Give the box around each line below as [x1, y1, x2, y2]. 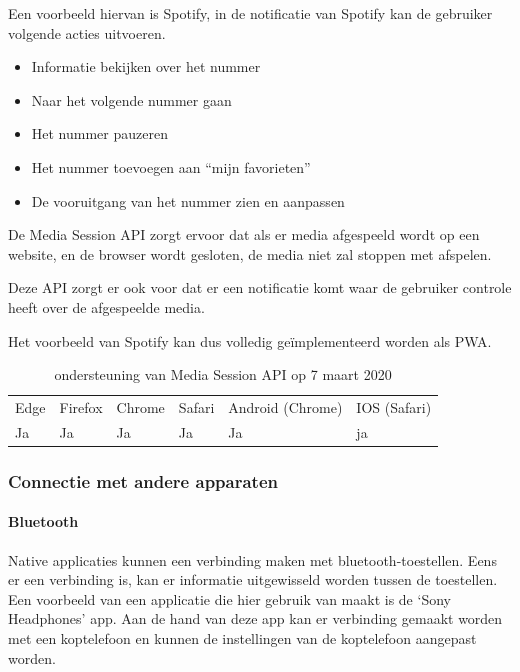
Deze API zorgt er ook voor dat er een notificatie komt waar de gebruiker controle [8, 277, 512, 298]
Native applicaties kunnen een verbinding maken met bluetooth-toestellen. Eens [8, 549, 497, 570]
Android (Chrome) [228, 396, 343, 417]
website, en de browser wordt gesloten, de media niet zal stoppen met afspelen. [8, 243, 492, 264]
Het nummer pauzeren [31, 123, 168, 144]
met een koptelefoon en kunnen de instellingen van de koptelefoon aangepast [8, 627, 477, 648]
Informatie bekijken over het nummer [31, 56, 261, 77]
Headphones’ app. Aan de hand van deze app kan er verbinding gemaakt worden [8, 608, 503, 629]
